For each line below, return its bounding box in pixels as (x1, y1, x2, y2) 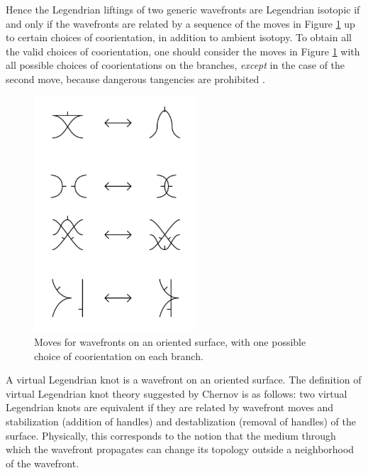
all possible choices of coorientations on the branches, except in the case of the (6, 58, 345, 72)
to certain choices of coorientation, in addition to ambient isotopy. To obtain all (6, 30, 352, 45)
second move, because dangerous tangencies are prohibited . (6, 71, 265, 86)
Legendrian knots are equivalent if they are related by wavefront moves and (6, 400, 334, 415)
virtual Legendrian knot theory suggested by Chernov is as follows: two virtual (6, 386, 347, 401)
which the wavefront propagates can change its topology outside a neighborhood (6, 442, 355, 457)
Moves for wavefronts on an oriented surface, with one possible (34, 335, 306, 349)
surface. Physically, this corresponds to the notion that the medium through (6, 428, 336, 442)
